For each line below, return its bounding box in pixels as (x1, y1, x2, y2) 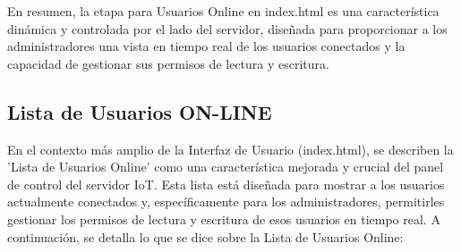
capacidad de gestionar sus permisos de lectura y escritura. (7, 54, 329, 72)
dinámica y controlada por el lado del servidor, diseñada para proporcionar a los (7, 19, 448, 38)
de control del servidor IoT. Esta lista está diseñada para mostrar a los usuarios (7, 174, 445, 193)
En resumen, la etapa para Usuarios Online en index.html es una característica (7, 2, 440, 20)
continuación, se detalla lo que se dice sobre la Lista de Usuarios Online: (7, 227, 404, 246)
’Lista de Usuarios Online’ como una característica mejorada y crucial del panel (7, 157, 444, 176)
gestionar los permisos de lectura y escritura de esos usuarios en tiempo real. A (7, 209, 440, 228)
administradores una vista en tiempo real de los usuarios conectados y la (7, 37, 406, 55)
